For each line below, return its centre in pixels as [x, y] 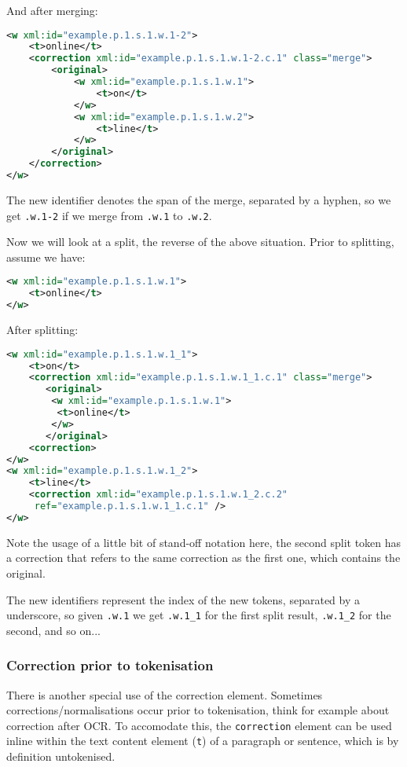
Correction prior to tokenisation [110, 665]
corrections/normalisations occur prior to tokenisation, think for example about [198, 710]
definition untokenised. [61, 756]
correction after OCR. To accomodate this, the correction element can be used [199, 725]
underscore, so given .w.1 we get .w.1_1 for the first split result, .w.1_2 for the [199, 615]
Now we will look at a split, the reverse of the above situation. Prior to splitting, [200, 242]
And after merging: [52, 10]
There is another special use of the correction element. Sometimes [165, 694]
